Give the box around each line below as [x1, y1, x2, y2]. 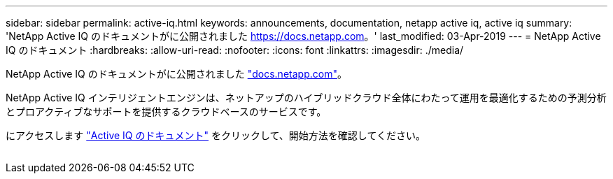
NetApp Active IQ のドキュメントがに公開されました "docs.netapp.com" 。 [6, 68, 347, 80]
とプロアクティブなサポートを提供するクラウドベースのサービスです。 [6, 106, 327, 117]
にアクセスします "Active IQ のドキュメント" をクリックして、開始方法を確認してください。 [6, 129, 426, 141]
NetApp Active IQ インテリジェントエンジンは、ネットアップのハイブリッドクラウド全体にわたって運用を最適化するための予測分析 [6, 92, 607, 103]
